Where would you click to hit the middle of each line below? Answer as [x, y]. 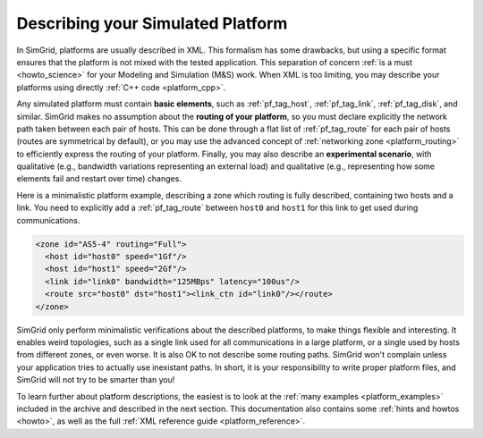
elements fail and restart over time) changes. [99, 179]
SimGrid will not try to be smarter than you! [96, 380]
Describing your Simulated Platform [152, 23]
